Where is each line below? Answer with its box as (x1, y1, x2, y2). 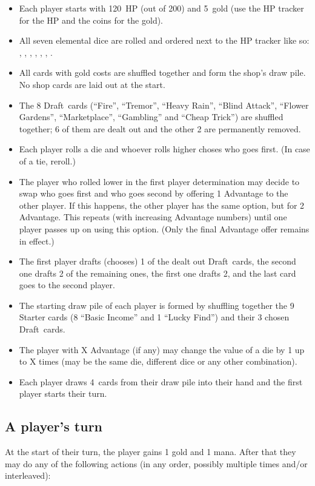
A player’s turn (5, 417, 103, 436)
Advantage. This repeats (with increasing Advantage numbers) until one (19, 211, 287, 223)
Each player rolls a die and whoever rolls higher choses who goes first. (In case (19, 143, 310, 155)
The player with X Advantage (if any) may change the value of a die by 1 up (19, 343, 305, 356)
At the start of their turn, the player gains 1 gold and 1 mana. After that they (5, 445, 296, 458)
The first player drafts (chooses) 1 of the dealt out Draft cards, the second (19, 255, 296, 268)
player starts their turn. (19, 387, 107, 400)
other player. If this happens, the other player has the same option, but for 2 (19, 198, 305, 211)
